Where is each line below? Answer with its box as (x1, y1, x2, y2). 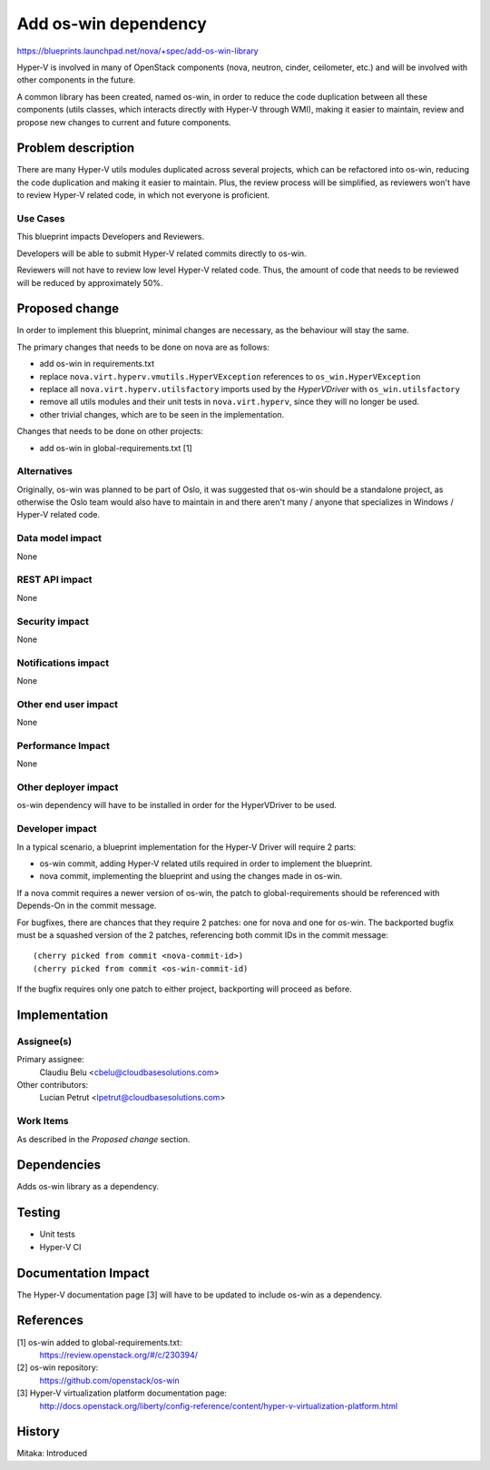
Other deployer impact (16, 781, 119, 794)
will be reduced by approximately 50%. (16, 277, 163, 288)
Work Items (16, 1115, 69, 1128)
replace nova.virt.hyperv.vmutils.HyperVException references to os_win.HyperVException (39, 370, 421, 381)
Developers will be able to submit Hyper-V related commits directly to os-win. (16, 248, 308, 259)
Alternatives (16, 465, 73, 478)
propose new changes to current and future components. (16, 116, 231, 127)
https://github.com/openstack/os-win (39, 1375, 181, 1386)
